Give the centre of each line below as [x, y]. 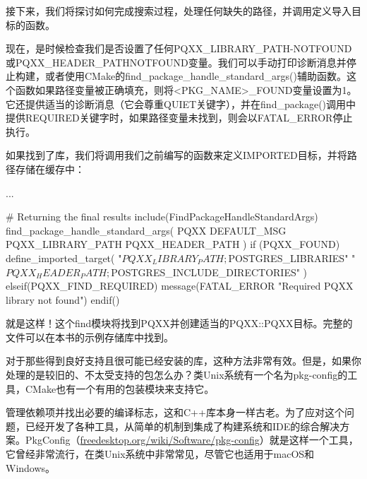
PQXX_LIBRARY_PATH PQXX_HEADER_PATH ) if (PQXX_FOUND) [173, 244]
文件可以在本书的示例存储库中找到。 [90, 337]
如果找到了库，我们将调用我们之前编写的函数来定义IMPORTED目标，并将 [176, 155]
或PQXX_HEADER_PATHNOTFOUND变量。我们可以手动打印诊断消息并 [176, 62]
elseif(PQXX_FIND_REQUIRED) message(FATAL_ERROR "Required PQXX [180, 286]
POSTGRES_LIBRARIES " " [292, 258]
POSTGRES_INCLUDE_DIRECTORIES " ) [209, 272]
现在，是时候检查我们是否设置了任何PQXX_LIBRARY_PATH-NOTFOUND [179, 48]
